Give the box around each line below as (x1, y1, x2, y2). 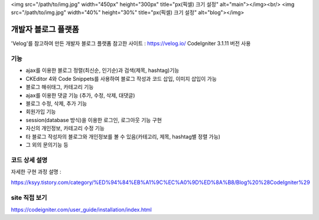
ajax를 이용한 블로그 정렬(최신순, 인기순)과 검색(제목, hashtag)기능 (25, 67, 180, 74)
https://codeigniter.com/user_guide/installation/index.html (11, 206, 152, 213)
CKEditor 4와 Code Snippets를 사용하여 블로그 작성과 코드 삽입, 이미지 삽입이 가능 (25, 75, 217, 82)
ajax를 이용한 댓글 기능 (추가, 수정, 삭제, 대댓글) (25, 91, 135, 98)
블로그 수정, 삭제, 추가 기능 (25, 100, 87, 107)
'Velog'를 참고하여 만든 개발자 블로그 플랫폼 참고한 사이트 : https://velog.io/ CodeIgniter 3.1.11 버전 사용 (11, 40, 251, 47)
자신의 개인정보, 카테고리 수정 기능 (25, 124, 105, 132)
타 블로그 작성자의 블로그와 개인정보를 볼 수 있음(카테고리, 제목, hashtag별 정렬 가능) (25, 133, 221, 140)
